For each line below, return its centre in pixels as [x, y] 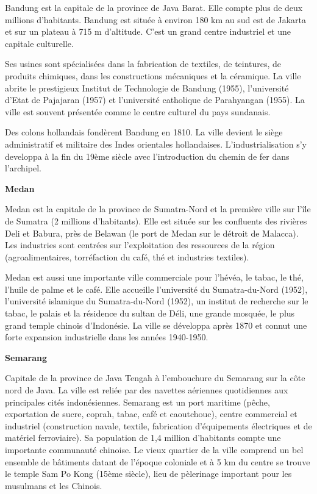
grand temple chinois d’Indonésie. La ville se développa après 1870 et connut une [156, 325]
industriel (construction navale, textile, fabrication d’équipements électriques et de [158, 425]
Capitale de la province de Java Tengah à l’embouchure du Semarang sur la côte [155, 378]
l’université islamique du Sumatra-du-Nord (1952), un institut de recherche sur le [157, 301]
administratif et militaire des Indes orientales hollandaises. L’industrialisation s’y [156, 144]
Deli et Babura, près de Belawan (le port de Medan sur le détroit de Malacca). [152, 233]
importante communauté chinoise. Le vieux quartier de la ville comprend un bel [154, 449]
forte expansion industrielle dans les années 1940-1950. [107, 337]
